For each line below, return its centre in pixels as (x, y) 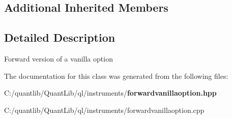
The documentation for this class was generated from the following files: (116, 76)
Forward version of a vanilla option (59, 58)
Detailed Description (60, 37)
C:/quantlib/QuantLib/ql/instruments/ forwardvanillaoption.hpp (110, 93)
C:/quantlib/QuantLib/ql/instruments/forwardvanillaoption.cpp (104, 110)
